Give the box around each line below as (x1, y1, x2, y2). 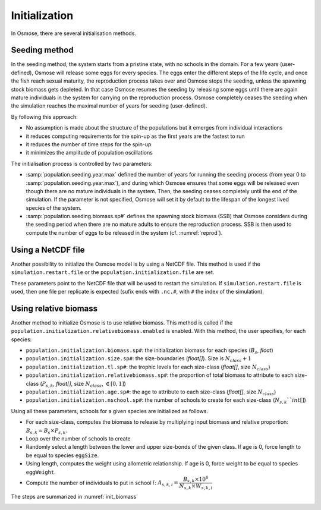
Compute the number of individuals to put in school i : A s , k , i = (26, 479, 178, 487)
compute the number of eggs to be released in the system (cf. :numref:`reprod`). (26, 229, 223, 236)
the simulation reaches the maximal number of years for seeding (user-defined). (11, 102, 207, 109)
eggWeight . (26, 468, 56, 476)
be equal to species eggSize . (26, 452, 99, 459)
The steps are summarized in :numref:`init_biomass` (11, 493, 139, 500)
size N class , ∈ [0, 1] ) (74, 380, 126, 389)
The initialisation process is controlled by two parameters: (11, 160, 153, 167)
